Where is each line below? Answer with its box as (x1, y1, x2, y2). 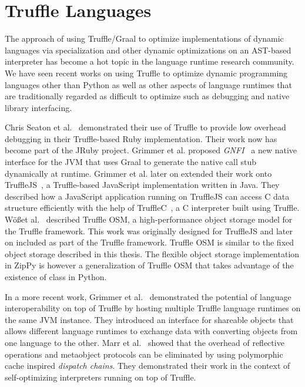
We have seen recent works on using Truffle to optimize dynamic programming (5, 66, 288, 79)
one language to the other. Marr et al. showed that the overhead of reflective (5, 336, 284, 348)
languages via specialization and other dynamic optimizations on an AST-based (5, 43, 291, 56)
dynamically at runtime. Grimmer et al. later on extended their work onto (5, 167, 272, 179)
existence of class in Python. (5, 271, 107, 282)
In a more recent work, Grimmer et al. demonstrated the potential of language (5, 290, 291, 302)
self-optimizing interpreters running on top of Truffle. (5, 371, 196, 383)
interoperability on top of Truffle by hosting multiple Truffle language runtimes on (5, 302, 301, 314)
